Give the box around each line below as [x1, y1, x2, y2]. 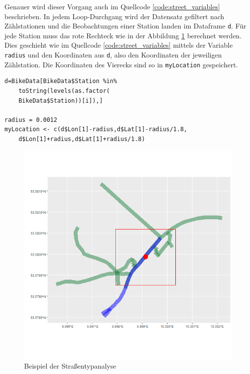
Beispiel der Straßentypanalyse [24, 361, 116, 371]
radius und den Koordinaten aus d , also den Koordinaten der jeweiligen [4, 50, 222, 60]
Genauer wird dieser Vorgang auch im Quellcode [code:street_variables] [4, 1, 220, 11]
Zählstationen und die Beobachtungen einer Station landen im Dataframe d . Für [4, 21, 247, 31]
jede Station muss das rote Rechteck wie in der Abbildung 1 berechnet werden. [4, 30, 242, 40]
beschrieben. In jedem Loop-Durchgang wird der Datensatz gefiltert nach [4, 11, 224, 21]
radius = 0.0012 [4, 116, 57, 123]
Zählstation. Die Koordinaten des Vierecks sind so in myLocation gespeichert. [4, 59, 238, 69]
